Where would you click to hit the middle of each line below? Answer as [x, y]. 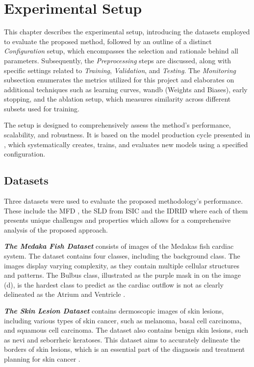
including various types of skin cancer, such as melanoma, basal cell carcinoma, [123, 320]
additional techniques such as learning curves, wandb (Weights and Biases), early [126, 89]
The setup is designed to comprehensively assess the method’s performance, [117, 125]
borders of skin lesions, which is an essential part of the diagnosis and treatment [125, 349]
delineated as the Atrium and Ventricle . [65, 294]
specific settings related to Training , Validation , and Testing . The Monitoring [120, 70]
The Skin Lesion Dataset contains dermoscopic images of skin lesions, [114, 310]
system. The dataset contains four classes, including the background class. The [122, 256]
